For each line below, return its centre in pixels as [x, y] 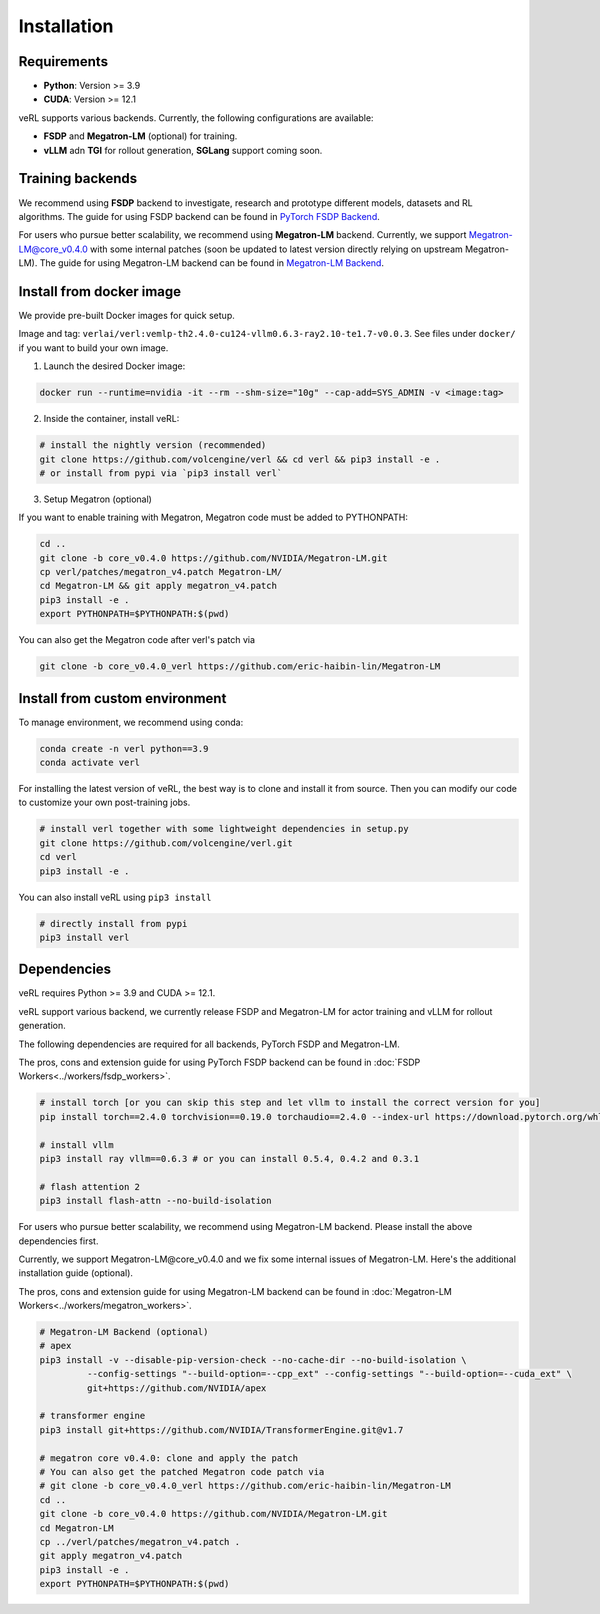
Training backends [78, 178]
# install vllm [76, 1144]
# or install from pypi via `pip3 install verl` [161, 473]
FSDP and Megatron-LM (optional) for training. [140, 136]
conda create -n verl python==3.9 [124, 748]
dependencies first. [58, 1241]
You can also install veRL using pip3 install [115, 897]
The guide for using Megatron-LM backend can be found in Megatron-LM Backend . [212, 263]
